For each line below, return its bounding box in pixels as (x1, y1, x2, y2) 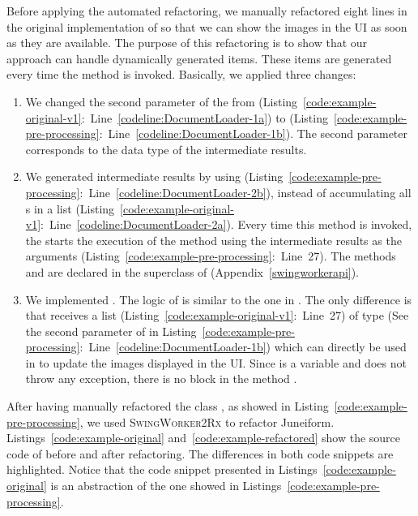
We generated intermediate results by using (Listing (25, 168, 284, 185)
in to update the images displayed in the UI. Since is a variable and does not (25, 354, 407, 371)
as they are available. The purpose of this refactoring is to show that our (6, 34, 368, 51)
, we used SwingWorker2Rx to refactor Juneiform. (79, 413, 335, 430)
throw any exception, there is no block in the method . (25, 370, 297, 387)
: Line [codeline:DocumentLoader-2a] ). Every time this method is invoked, (41, 216, 412, 233)
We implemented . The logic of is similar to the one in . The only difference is (25, 290, 412, 307)
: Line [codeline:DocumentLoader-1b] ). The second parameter (99, 125, 408, 142)
